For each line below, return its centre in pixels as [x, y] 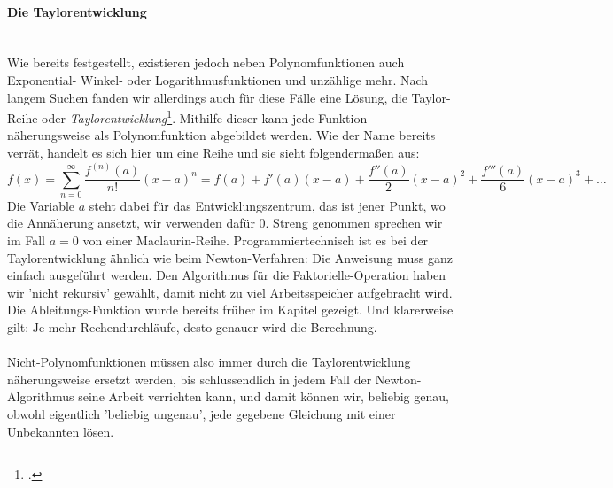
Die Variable [41, 205]
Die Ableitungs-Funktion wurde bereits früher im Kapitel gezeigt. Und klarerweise [230, 310]
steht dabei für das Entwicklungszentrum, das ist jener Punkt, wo [267, 205]
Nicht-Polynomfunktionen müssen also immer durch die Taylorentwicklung [209, 362]
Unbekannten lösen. [61, 431]
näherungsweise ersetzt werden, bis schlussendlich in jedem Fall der [190, 379]
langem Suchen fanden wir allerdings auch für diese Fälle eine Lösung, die [207, 97]
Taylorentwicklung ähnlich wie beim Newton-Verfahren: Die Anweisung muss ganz [230, 257]
